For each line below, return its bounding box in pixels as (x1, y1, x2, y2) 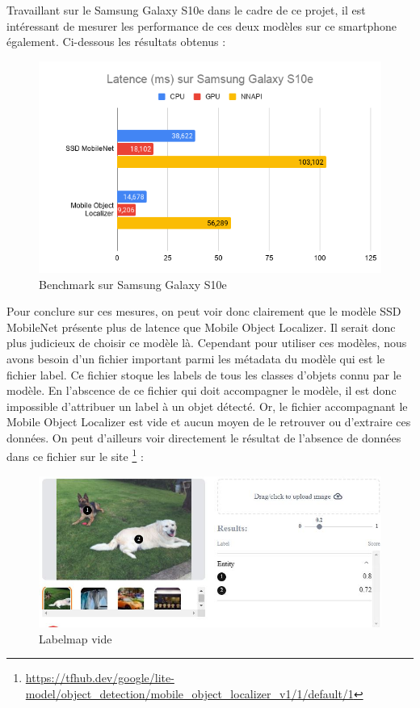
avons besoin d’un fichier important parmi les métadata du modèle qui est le (6, 350, 385, 367)
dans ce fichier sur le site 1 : (6, 446, 144, 465)
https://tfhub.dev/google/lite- (25, 669, 174, 686)
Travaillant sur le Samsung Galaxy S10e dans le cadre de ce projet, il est (6, 2, 366, 18)
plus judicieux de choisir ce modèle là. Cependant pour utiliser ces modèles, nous (6, 334, 407, 351)
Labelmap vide (39, 630, 112, 647)
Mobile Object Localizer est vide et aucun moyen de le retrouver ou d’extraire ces (6, 413, 411, 430)
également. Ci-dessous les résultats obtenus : (6, 33, 226, 50)
